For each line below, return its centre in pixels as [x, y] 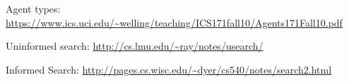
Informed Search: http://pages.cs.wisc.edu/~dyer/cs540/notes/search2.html [169, 69]
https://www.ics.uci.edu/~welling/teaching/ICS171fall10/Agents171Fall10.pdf [174, 22]
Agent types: [33, 8]
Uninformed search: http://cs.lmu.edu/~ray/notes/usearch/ [135, 46]
